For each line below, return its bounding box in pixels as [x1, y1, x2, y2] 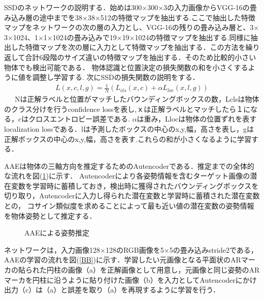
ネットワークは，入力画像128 [4, 244, 100, 255]
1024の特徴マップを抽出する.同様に [135, 32, 251, 42]
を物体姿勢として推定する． [4, 210, 96, 221]
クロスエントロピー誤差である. [28, 113, 130, 124]
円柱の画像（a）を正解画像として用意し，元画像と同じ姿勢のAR [46, 264, 260, 275]
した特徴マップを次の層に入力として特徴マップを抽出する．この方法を [11, 42, 246, 52]
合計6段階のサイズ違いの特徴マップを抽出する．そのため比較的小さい [25, 51, 256, 62]
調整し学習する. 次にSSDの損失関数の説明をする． [32, 72, 200, 82]
